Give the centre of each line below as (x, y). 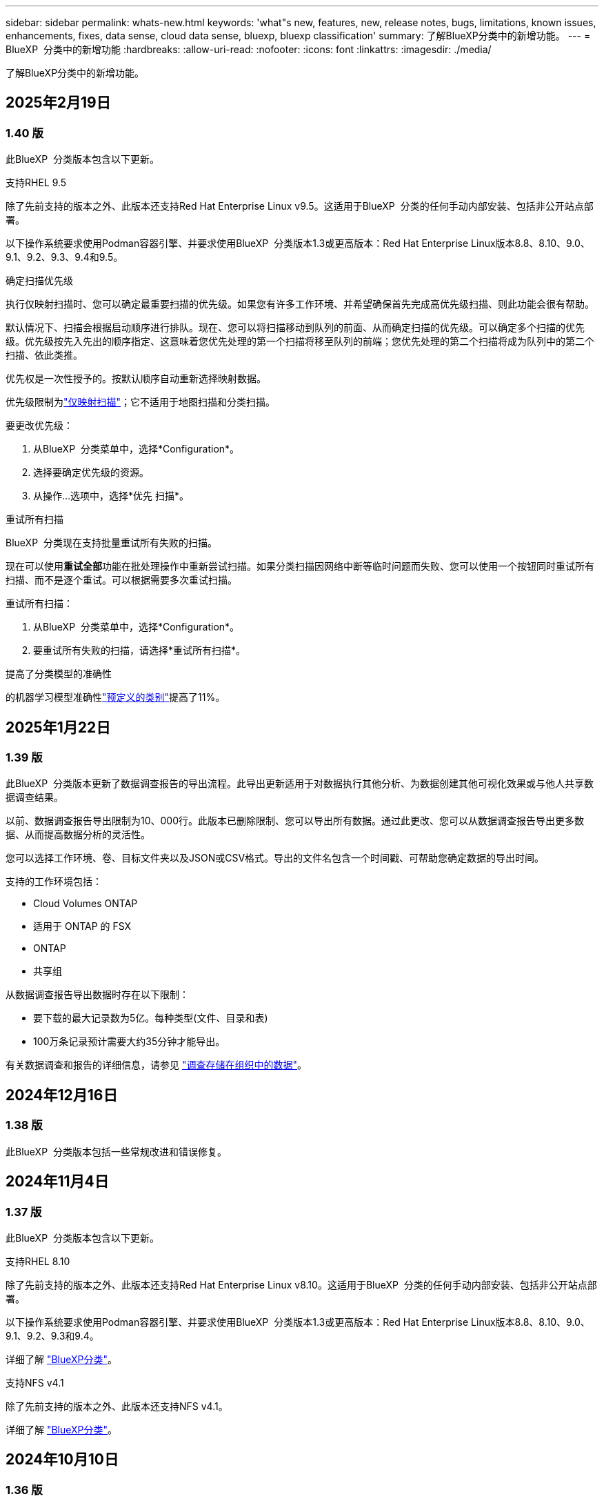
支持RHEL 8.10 (38, 1261)
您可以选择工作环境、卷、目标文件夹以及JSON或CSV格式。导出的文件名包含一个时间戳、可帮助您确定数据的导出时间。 (275, 858)
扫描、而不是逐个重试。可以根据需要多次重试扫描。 (121, 580)
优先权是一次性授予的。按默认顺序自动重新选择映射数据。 (136, 379)
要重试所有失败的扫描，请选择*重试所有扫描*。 (140, 650)
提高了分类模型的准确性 (59, 674)
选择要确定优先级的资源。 (91, 473)
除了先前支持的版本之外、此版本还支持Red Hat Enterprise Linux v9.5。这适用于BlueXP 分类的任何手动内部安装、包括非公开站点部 (300, 206)
